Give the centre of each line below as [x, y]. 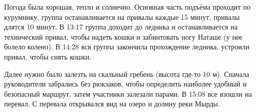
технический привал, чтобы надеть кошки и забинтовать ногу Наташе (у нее [123, 36]
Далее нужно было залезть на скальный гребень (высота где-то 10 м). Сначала [127, 74]
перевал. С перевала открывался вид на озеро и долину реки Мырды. [112, 104]
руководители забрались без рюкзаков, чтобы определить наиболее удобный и [125, 84]
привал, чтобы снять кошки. [48, 56]
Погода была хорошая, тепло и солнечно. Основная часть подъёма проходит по [127, 7]
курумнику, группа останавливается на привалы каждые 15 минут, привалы [122, 17]
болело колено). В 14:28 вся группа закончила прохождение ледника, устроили [127, 47]
